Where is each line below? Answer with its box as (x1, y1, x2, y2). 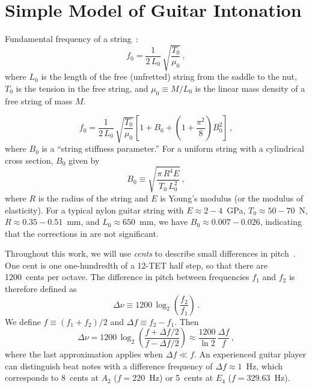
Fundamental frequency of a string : (5, 32, 138, 45)
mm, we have (139, 215, 188, 228)
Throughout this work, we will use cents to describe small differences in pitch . (5, 247, 296, 260)
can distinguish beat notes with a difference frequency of (5, 359, 213, 372)
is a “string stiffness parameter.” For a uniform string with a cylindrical (41, 142, 304, 155)
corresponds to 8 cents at (5, 371, 99, 384)
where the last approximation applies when (5, 348, 164, 360)
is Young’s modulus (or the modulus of (160, 191, 304, 204)
